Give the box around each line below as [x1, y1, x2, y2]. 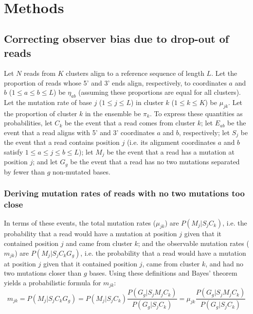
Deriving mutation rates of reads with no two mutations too [4, 187, 245, 199]
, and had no [205, 258, 244, 268]
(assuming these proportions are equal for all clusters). [78, 87, 241, 97]
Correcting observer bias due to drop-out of [4, 31, 229, 46]
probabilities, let [4, 118, 53, 128]
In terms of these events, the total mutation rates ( [4, 217, 156, 227]
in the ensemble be [85, 108, 141, 118]
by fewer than [4, 166, 45, 176]
